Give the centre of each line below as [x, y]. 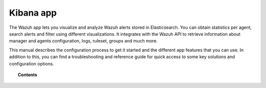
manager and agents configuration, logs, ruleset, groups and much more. [83, 41]
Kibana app [33, 13]
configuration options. [32, 64]
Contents [28, 75]
